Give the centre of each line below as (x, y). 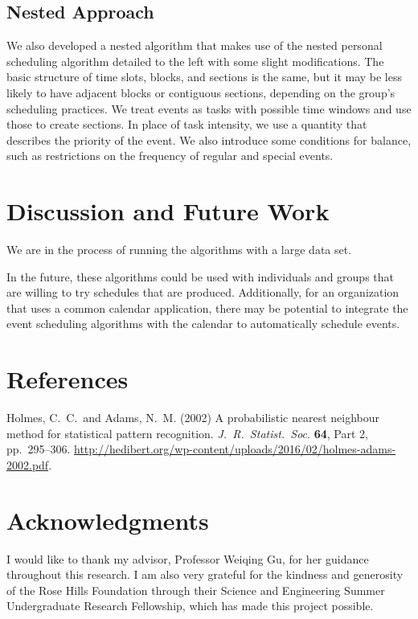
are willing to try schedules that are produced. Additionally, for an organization (203, 292)
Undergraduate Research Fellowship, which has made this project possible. (190, 606)
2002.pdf (28, 464)
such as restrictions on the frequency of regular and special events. (170, 156)
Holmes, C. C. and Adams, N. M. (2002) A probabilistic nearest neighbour (193, 418)
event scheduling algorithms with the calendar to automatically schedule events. (203, 324)
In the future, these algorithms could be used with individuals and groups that (201, 276)
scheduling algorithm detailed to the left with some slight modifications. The (195, 61)
